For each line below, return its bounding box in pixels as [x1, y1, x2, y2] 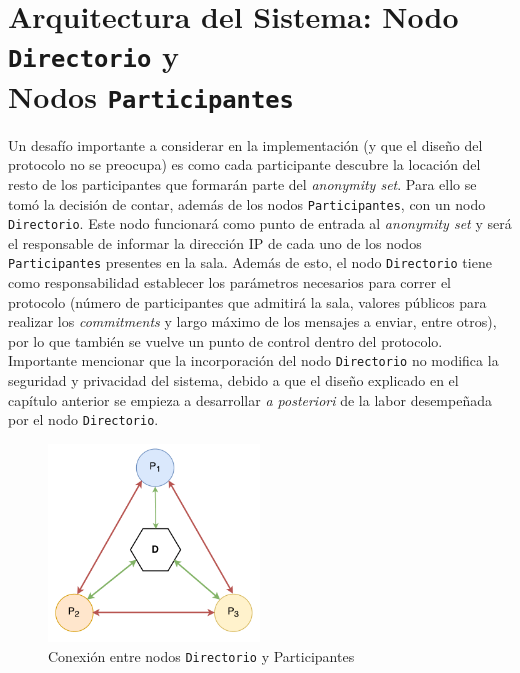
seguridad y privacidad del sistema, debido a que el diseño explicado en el [8, 370, 459, 391]
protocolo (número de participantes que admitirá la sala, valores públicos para [8, 291, 487, 312]
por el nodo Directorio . [8, 409, 159, 430]
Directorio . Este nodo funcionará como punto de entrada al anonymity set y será [8, 213, 512, 234]
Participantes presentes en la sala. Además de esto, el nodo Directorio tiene [8, 252, 492, 273]
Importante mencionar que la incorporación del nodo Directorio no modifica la [8, 350, 499, 371]
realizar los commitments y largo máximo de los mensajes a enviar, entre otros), [8, 311, 497, 332]
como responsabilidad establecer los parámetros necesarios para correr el [8, 272, 452, 293]
